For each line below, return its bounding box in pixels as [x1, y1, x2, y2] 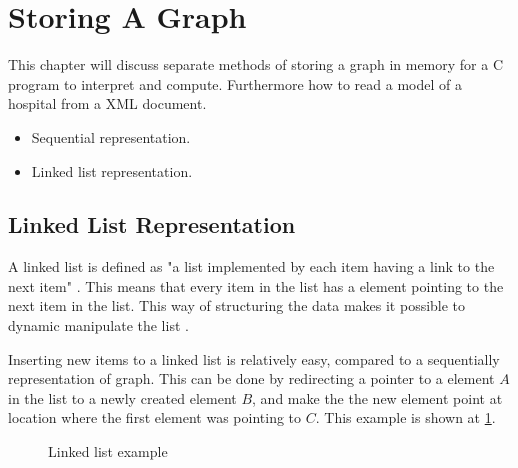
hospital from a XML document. [8, 93, 207, 114]
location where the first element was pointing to [8, 407, 302, 428]
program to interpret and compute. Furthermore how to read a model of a [8, 73, 462, 94]
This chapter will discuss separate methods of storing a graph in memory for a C [8, 54, 504, 75]
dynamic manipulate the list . [8, 315, 189, 336]
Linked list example [48, 441, 168, 462]
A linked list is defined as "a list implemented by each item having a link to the [8, 256, 495, 277]
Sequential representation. [31, 126, 191, 147]
